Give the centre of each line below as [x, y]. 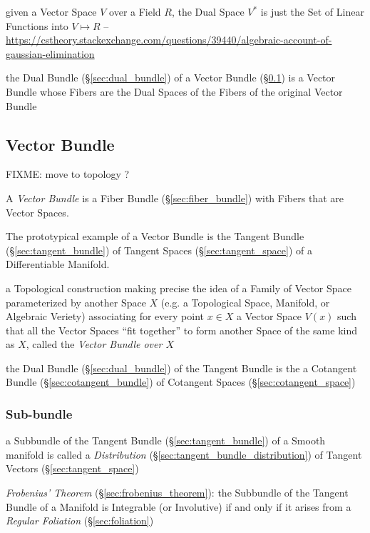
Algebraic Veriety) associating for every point [105, 316]
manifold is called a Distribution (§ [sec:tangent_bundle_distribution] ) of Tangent [184, 454]
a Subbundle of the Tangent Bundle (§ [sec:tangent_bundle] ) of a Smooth [166, 440]
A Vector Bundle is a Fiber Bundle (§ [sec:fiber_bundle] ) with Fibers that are [175, 198]
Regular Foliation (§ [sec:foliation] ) [80, 520]
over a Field [135, 11]
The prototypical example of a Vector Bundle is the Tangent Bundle [155, 236]
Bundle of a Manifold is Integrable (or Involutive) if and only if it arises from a [179, 506]
